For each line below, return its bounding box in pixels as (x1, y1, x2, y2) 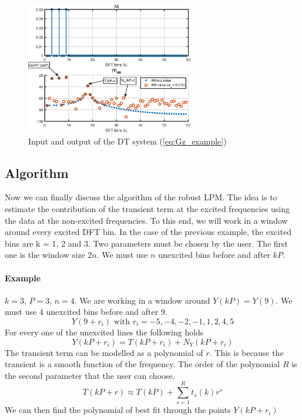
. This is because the (209, 346, 284, 358)
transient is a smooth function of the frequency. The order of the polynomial (5, 358, 280, 370)
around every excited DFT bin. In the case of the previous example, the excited (5, 226, 291, 238)
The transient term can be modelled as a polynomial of (5, 346, 203, 358)
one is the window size (5, 248, 85, 261)
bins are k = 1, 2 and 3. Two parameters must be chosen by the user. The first (5, 237, 288, 249)
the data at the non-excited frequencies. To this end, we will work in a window (5, 214, 288, 226)
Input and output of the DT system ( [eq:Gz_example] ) (28, 135, 227, 147)
